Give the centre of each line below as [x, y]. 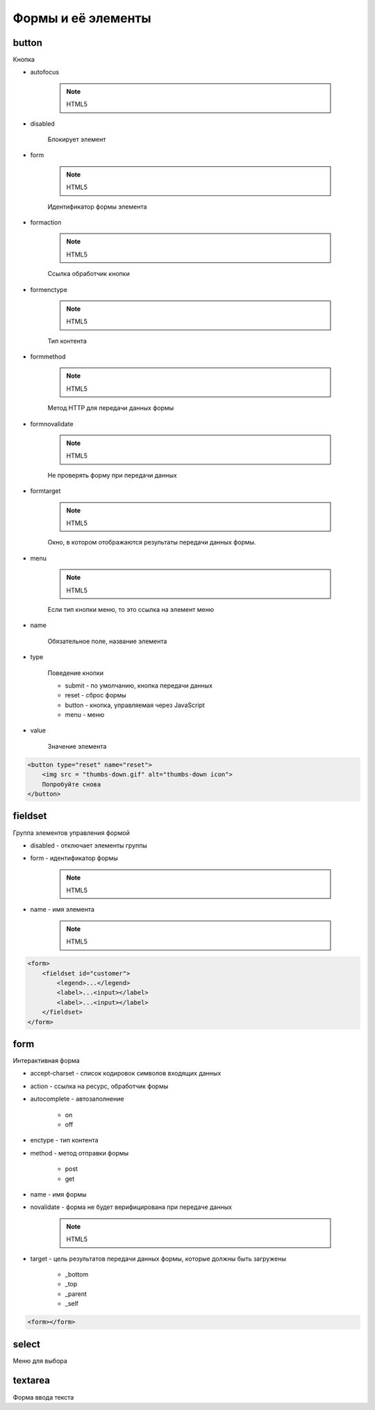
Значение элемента [77, 746]
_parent [76, 1294]
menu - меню [85, 715]
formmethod [48, 357]
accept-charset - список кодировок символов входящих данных [126, 1073]
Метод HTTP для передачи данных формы [111, 408]
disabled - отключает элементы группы [89, 845]
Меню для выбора [40, 1361]
